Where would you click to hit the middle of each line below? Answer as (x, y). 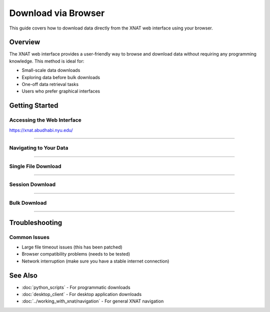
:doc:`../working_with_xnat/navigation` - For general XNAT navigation (93, 301)
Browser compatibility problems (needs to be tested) (76, 254)
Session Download (32, 184)
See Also (23, 275)
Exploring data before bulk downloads (61, 77)
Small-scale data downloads (51, 70)
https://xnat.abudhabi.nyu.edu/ (41, 130)
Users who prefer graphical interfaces (61, 91)
